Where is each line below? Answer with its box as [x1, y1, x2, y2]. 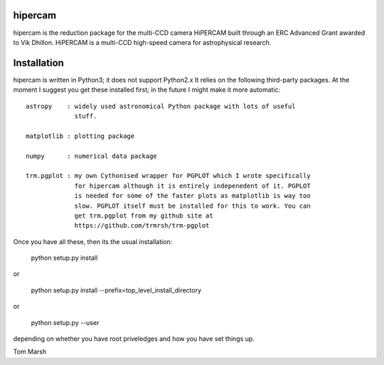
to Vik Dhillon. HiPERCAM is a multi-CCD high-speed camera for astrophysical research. [13, 38, 272, 46]
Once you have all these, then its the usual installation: [13, 237, 173, 245]
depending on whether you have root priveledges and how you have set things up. [13, 334, 255, 343]
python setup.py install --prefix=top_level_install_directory [31, 285, 202, 295]
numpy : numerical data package [26, 152, 158, 160]
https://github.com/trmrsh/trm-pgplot [74, 221, 210, 230]
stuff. [74, 112, 97, 120]
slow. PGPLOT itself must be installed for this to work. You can [74, 201, 311, 210]
